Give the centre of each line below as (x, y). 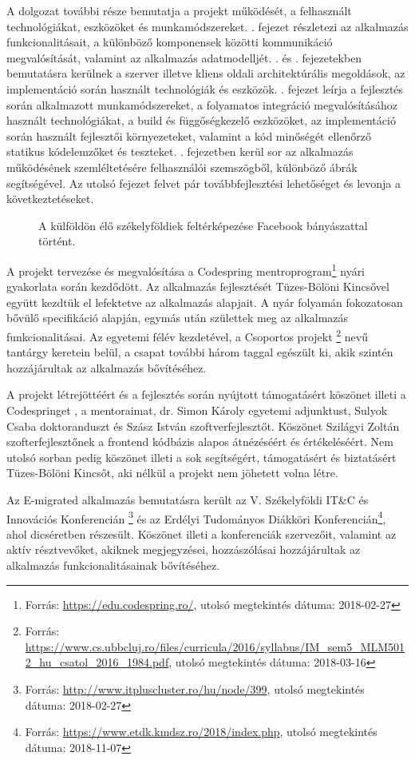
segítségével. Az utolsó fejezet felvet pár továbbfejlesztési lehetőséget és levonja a (204, 183)
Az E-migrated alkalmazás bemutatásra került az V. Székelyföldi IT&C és (188, 499)
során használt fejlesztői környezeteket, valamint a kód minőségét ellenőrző (189, 135)
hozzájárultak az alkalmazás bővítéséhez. (107, 367)
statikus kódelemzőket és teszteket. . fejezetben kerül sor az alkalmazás (180, 151)
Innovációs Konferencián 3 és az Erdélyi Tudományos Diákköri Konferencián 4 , (196, 517)
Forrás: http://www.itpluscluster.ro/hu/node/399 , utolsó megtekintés (195, 688)
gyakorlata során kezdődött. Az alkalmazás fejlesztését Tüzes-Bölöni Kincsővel (198, 286)
